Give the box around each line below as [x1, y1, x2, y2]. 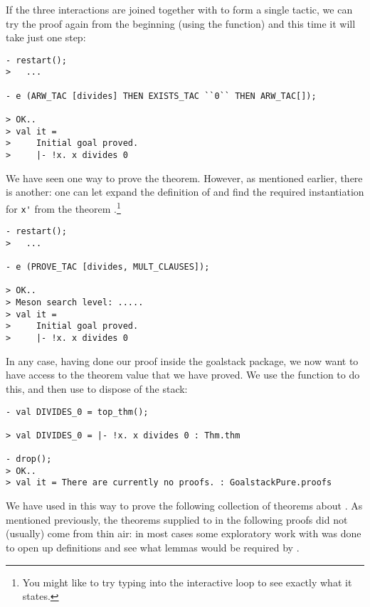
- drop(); [6, 454, 52, 465]
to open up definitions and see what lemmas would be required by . [6, 539, 300, 554]
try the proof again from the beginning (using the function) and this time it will [6, 16, 356, 31]
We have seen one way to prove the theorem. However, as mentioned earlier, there [6, 170, 363, 185]
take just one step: [6, 30, 86, 45]
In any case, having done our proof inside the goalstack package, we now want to [6, 353, 359, 368]
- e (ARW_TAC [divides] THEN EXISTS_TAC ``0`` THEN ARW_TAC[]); [6, 90, 317, 101]
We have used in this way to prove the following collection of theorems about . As [6, 498, 363, 513]
